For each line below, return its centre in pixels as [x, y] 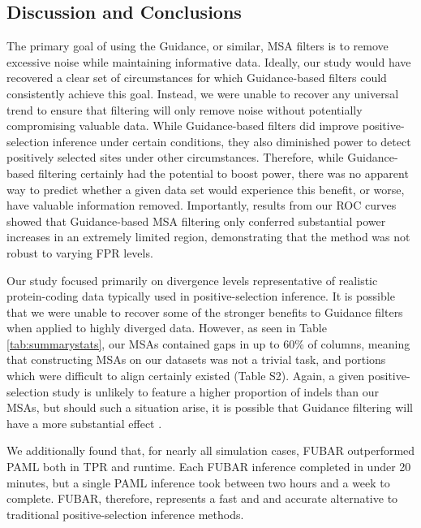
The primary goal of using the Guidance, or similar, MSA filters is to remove [198, 46]
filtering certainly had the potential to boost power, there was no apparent [223, 173]
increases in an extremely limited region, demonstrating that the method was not [208, 237]
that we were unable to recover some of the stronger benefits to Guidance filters [205, 312]
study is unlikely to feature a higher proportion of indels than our [216, 391]
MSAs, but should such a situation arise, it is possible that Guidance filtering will [210, 407]
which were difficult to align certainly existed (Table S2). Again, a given [186, 376]
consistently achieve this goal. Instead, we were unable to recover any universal [203, 93]
